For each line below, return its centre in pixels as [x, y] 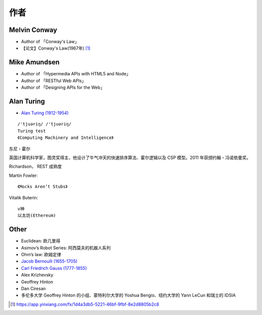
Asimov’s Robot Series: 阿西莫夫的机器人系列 [66, 247]
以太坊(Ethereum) [37, 216]
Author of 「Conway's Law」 [50, 42]
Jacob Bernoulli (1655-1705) [49, 261]
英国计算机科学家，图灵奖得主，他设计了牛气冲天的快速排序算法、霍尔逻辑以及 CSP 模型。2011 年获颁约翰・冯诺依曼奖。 [130, 157]
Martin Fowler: [24, 175]
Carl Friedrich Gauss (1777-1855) [54, 268]
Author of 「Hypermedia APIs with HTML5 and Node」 [76, 74]
